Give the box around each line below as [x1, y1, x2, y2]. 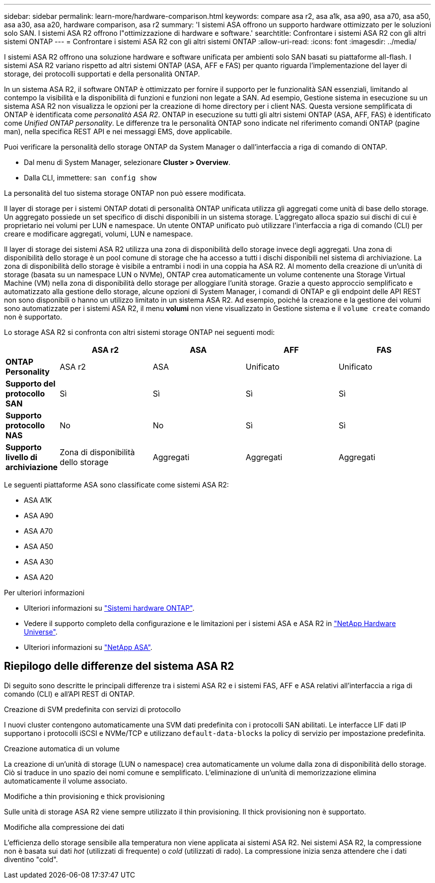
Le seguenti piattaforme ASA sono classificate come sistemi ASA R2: [4, 481, 229, 489]
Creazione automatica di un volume [4, 744, 120, 753]
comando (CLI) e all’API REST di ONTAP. [4, 689, 135, 698]
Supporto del [5, 379, 56, 389]
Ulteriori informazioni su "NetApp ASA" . [24, 643, 152, 651]
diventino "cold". [4, 855, 58, 864]
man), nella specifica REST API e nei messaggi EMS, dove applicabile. [4, 127, 232, 136]
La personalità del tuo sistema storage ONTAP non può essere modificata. [4, 189, 246, 197]
